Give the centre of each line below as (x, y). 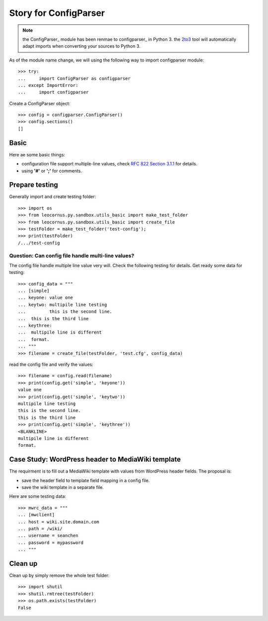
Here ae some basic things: (37, 154)
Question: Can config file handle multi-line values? (72, 256)
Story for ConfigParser (57, 13)
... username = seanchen (48, 536)
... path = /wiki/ (40, 528)
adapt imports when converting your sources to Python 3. (82, 46)
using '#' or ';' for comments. (52, 171)
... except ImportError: (48, 85)
